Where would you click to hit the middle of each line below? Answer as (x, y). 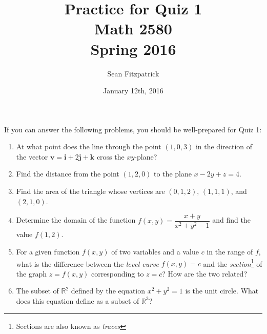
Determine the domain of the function (76, 220)
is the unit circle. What (222, 291)
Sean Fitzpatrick (133, 73)
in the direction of (224, 146)
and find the (231, 220)
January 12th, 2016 (133, 91)
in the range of (230, 251)
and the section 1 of (233, 263)
